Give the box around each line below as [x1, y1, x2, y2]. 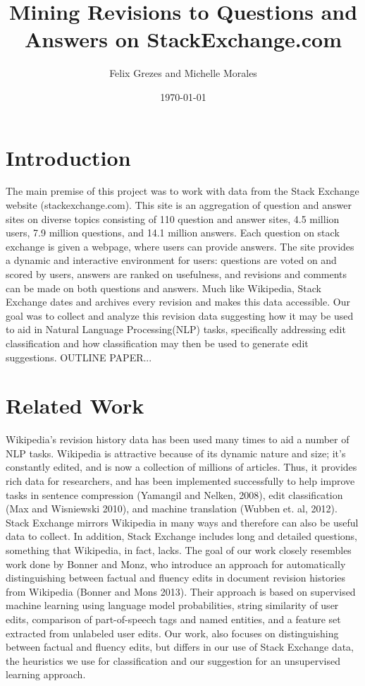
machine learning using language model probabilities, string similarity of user [6, 598, 339, 613]
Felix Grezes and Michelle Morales [109, 66, 257, 80]
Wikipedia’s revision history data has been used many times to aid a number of [6, 432, 349, 447]
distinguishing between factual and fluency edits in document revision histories [6, 570, 346, 585]
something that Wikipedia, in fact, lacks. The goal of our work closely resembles [6, 543, 352, 558]
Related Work [6, 391, 144, 420]
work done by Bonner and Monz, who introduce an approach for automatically [6, 556, 346, 571]
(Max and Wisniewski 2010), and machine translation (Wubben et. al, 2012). [6, 501, 338, 516]
